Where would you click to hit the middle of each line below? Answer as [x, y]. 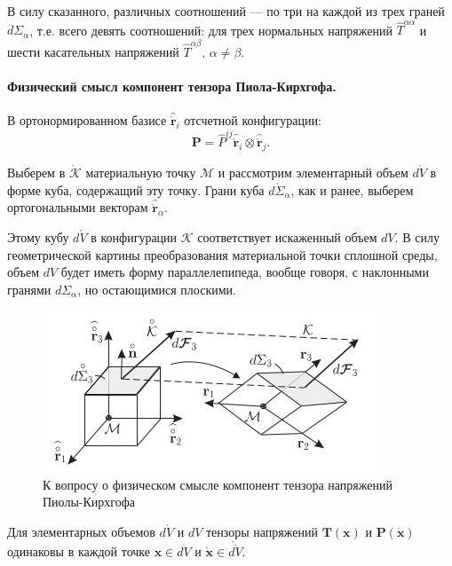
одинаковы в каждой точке [79, 551]
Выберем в [36, 173]
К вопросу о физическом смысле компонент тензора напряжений [218, 484]
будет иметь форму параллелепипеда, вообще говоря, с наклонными [245, 272]
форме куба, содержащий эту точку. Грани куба [136, 189]
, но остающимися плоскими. [157, 289]
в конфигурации [134, 236]
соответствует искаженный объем [287, 236]
